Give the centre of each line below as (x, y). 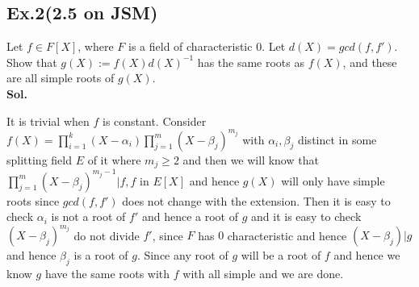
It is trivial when (48, 121)
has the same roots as (251, 62)
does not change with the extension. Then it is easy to (256, 200)
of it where (114, 159)
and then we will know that (251, 159)
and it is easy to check (306, 216)
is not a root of (88, 216)
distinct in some (337, 139)
